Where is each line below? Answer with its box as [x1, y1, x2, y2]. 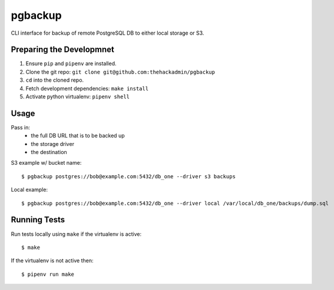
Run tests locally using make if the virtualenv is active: [11, 230, 141, 238]
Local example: [11, 186, 48, 194]
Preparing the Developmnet [11, 45, 115, 55]
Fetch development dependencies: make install [25, 85, 149, 92]
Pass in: [11, 124, 31, 131]
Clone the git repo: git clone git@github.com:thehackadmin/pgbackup [25, 68, 215, 75]
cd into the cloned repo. [25, 76, 84, 84]
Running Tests [11, 215, 65, 225]
